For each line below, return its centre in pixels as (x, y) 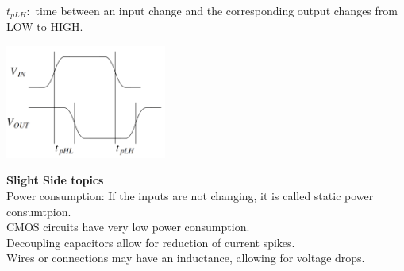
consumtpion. (39, 211)
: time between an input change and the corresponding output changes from (212, 10)
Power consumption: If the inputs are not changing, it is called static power (190, 196)
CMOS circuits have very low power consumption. (128, 227)
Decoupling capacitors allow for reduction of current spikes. (151, 242)
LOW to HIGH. (45, 27)
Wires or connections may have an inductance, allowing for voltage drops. (186, 258)
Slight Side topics (55, 180)
